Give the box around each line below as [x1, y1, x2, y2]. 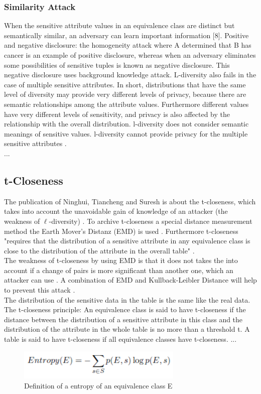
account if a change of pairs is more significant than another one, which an [4, 265, 233, 275]
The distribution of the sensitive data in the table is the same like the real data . [4, 294, 250, 305]
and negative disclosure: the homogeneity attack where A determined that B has [4, 40, 251, 50]
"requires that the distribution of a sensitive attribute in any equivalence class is [4, 235, 250, 246]
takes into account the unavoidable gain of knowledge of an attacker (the [4, 206, 228, 216]
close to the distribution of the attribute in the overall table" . [4, 245, 195, 255]
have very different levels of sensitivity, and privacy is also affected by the [4, 108, 230, 119]
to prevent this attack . [4, 285, 75, 295]
